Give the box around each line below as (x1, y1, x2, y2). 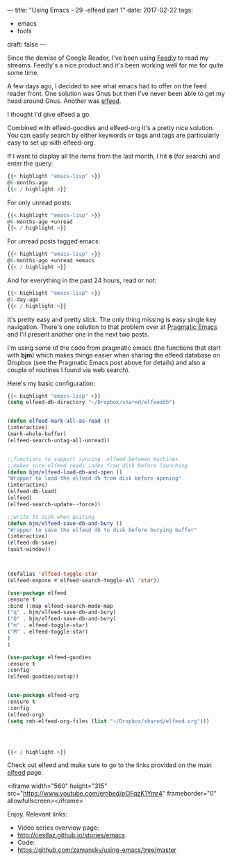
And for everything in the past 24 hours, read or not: (7, 276, 157, 284)
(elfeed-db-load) (7, 488, 58, 495)
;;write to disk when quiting (7, 513, 95, 520)
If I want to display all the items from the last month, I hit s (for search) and (7, 152, 220, 160)
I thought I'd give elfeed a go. (7, 111, 92, 118)
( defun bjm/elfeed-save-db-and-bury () (7, 520, 123, 527)
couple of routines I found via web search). (7, 365, 131, 374)
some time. (7, 69, 40, 77)
